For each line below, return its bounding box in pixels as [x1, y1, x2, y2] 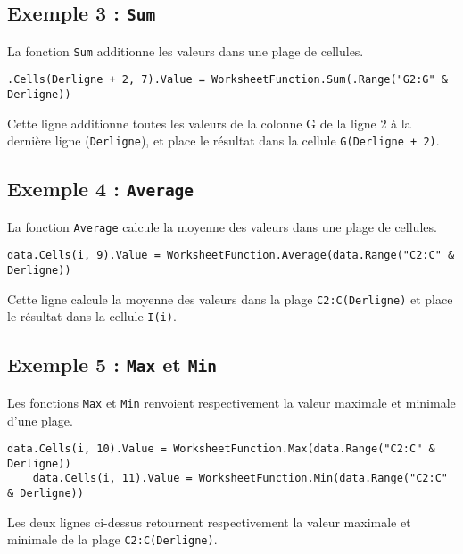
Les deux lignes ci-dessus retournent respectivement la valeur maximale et [7, 512, 411, 531]
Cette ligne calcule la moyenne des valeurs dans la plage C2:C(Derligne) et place [7, 289, 453, 308]
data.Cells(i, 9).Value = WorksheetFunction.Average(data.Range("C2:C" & [7, 249, 455, 262]
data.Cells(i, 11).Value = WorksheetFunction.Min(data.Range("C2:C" [32, 472, 448, 485]
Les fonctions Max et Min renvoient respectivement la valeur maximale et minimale [7, 393, 456, 411]
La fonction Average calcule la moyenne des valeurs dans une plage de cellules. [7, 217, 437, 236]
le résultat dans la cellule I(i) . [7, 307, 177, 326]
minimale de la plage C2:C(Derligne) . [7, 530, 218, 549]
